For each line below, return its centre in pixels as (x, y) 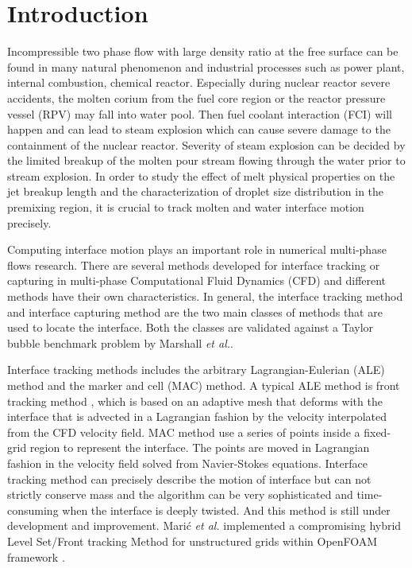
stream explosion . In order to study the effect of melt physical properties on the (201, 175)
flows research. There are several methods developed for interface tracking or (194, 265)
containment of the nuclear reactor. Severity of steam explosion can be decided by (206, 144)
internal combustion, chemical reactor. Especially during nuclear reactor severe (199, 82)
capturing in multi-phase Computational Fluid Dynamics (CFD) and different (197, 280)
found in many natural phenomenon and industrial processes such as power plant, (206, 66)
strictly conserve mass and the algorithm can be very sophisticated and (180, 494)
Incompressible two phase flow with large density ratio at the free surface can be (203, 51)
